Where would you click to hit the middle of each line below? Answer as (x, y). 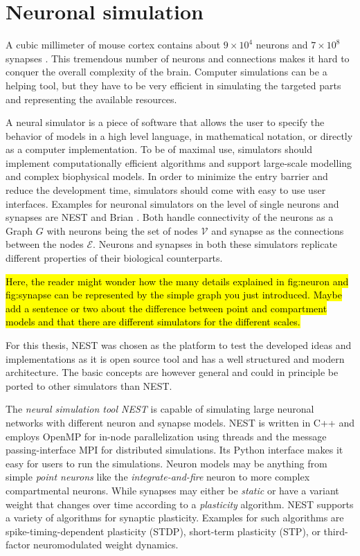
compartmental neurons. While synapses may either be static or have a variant (172, 490)
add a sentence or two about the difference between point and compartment (166, 308)
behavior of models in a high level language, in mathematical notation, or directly (179, 135)
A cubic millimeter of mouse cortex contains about (113, 45)
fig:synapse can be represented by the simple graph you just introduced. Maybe (174, 295)
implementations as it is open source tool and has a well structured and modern (175, 358)
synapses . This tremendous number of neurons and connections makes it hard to (178, 58)
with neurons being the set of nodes (122, 230)
